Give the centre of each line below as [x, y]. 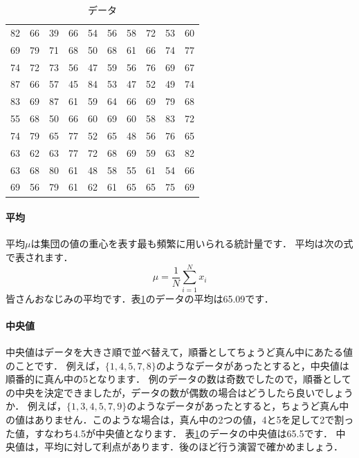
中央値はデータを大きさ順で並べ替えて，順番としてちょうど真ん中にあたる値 [179, 352]
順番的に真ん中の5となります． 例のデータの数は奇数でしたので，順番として [178, 379]
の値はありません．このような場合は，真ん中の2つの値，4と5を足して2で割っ [180, 419]
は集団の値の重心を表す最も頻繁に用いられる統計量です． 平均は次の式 [192, 244]
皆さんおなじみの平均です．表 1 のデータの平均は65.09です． [140, 298]
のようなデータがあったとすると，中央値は [252, 365]
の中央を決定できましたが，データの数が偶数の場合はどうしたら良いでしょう [179, 392]
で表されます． [39, 257]
